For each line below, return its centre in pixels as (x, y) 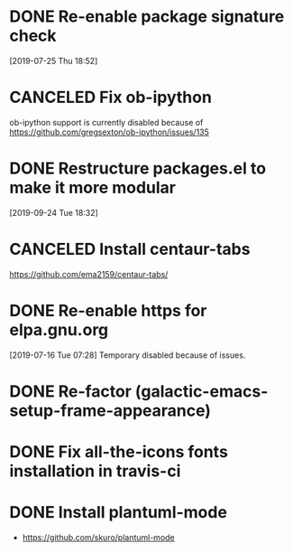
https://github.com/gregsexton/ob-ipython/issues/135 (110, 132)
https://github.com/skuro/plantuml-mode (99, 538)
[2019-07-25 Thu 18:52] (54, 61)
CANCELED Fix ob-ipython (110, 98)
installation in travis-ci (95, 471)
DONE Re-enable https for (108, 310)
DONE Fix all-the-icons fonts (119, 452)
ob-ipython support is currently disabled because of (106, 122)
